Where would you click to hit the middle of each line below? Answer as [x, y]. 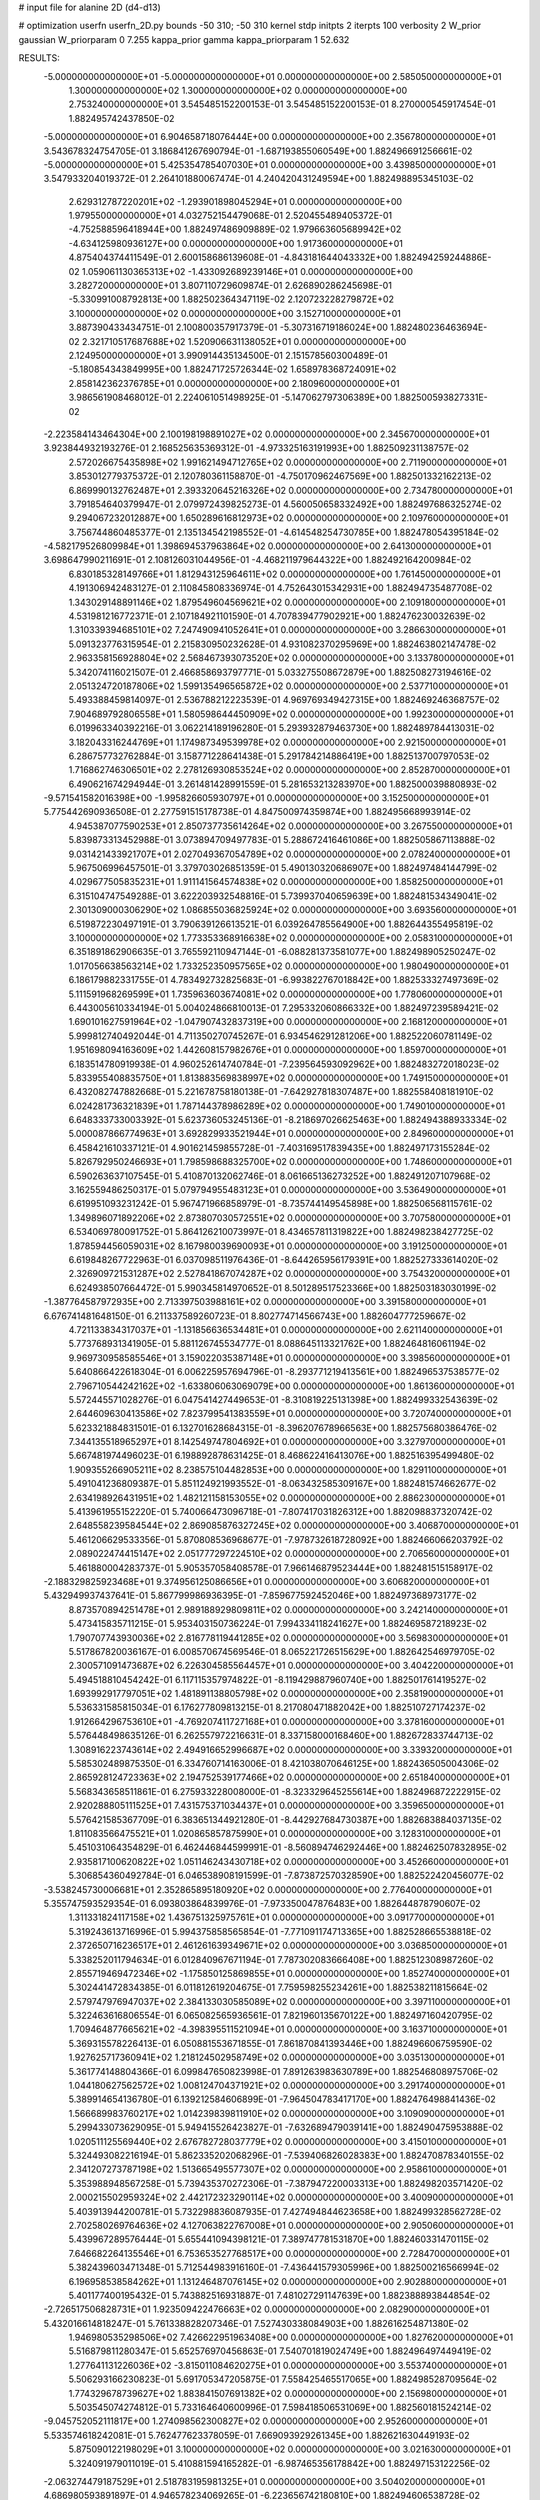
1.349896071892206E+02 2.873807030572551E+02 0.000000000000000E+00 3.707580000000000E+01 [290, 1217]
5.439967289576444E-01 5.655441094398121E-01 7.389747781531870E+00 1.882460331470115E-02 [279, 2239]
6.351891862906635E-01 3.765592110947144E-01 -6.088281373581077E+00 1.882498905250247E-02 [282, 952]
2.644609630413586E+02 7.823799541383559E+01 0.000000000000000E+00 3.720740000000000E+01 [290, 1414]
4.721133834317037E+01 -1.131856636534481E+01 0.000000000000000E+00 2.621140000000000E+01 [285, 1329]
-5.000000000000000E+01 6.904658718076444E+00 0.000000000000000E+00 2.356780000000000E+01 [270, 137]
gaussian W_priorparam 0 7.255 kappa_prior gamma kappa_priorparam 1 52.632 [184, 39]
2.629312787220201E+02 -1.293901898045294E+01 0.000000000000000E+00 [235, 201]
